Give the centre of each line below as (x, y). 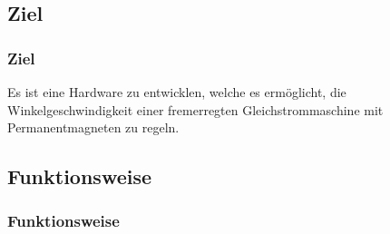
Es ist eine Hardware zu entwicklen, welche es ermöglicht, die (177, 92)
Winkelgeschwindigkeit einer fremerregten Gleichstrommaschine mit (195, 109)
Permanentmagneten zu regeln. (93, 127)
